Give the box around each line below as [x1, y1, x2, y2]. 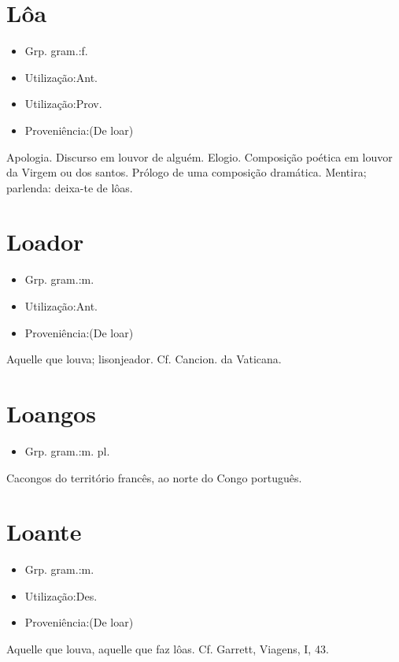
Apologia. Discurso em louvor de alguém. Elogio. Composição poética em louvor [6, 148, 393, 165]
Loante [6, 515, 82, 548]
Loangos [6, 396, 96, 429]
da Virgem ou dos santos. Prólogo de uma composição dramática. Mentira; [6, 164, 367, 180]
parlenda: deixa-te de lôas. [6, 179, 133, 195]
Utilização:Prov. [24, 95, 102, 112]
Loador [6, 225, 84, 258]
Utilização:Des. [24, 587, 98, 604]
